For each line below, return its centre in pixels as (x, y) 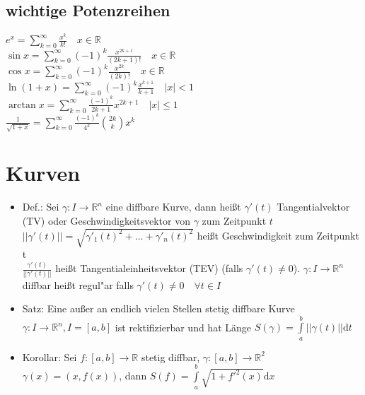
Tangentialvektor (313, 207)
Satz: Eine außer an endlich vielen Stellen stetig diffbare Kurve (158, 308)
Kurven (43, 173)
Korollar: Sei (50, 356)
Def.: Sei (41, 207)
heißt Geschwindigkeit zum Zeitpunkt (278, 235)
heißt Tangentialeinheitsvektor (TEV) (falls (149, 268)
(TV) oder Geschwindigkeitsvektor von (106, 221)
